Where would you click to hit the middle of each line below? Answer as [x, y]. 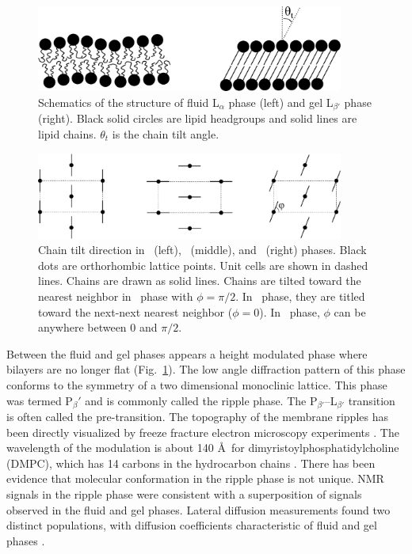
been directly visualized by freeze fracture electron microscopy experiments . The [203, 432]
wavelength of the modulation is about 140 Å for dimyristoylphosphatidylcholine [203, 448]
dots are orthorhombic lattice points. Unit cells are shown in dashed [203, 265]
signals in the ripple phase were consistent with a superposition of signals [184, 493]
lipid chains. [67, 133]
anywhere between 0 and [98, 327]
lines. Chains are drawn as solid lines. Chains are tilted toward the [200, 281]
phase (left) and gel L [281, 102]
